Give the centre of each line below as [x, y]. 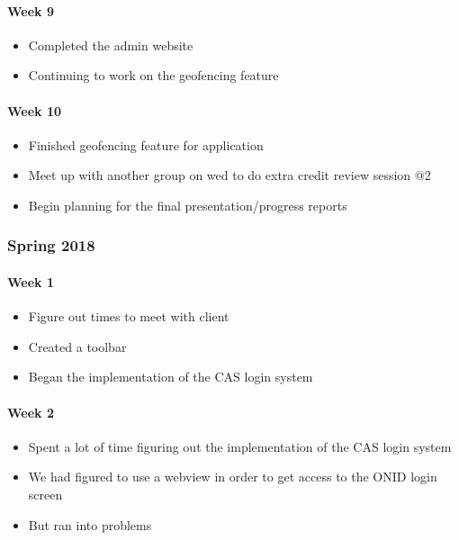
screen [45, 494]
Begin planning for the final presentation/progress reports [188, 205]
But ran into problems [90, 524]
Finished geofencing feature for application [146, 144]
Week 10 [35, 110]
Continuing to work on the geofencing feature [153, 75]
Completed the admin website [111, 45]
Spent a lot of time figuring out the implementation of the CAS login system [240, 446]
